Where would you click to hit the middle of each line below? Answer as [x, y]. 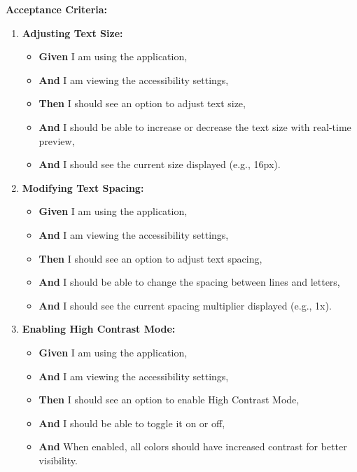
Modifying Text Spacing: [83, 187]
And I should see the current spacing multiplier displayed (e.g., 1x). [185, 305]
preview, [57, 140]
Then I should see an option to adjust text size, [142, 103]
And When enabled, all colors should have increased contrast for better [193, 446]
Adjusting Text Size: [72, 33]
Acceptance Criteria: [57, 9]
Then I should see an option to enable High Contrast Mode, [169, 400]
